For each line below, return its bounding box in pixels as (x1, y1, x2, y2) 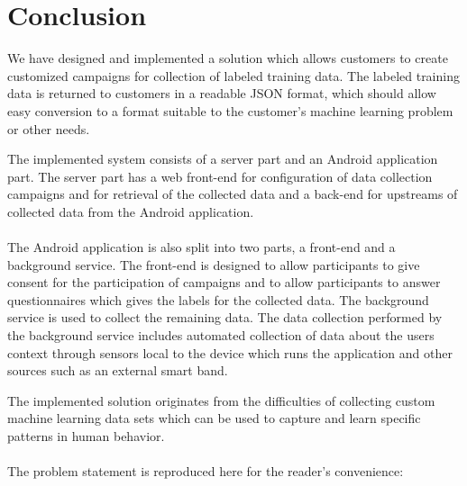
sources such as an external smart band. (7, 361, 228, 380)
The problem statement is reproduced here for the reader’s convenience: (7, 462, 404, 481)
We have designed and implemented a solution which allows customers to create (7, 49, 448, 67)
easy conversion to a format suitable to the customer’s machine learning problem (7, 101, 453, 120)
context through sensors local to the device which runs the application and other (7, 343, 453, 362)
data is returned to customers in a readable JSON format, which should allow (7, 84, 436, 103)
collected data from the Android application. (7, 202, 254, 220)
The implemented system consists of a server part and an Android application (7, 149, 438, 168)
